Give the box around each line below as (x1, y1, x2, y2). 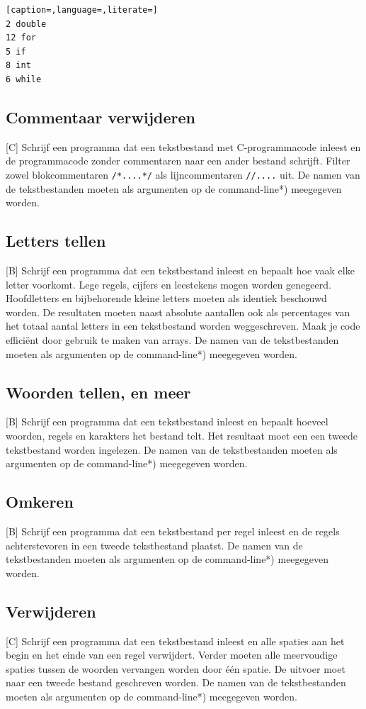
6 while (6, 74, 42, 84)
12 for (6, 33, 36, 43)
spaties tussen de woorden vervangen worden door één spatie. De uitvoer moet (6, 661, 345, 676)
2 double (6, 18, 47, 29)
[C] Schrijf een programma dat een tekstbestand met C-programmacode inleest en (6, 139, 361, 154)
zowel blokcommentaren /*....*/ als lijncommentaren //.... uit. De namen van (6, 167, 360, 182)
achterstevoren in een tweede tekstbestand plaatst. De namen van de (6, 537, 303, 552)
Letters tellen (6, 230, 106, 252)
